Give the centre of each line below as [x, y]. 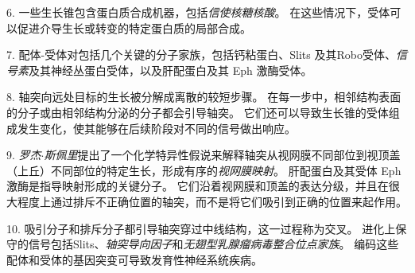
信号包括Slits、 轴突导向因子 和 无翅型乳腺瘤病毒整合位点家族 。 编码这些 [213, 244]
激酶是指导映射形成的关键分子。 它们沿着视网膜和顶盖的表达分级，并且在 [198, 186]
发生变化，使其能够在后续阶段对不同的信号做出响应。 [156, 128]
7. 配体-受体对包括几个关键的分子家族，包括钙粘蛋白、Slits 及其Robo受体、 [201, 55]
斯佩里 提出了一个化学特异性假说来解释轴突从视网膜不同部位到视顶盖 [222, 155]
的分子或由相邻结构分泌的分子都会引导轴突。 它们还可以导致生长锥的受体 [198, 112]
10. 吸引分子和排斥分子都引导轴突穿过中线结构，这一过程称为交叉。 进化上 [201, 228]
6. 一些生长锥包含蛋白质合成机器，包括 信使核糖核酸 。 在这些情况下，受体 [198, 12]
